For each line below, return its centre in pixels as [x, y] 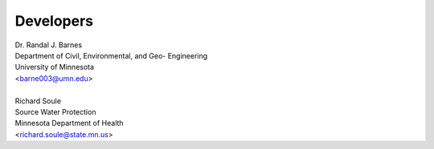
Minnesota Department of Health [69, 123]
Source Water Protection [55, 111]
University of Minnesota [55, 67]
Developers [54, 21]
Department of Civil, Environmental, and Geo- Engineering [111, 55]
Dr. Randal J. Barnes [49, 45]
